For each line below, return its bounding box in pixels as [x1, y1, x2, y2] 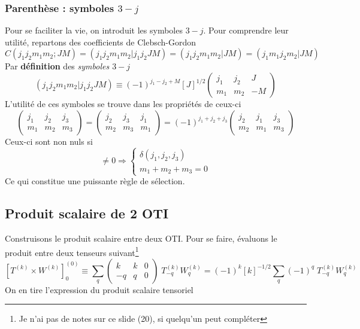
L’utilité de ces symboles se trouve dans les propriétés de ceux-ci [5, 98, 241, 109]
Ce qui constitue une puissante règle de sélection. [5, 175, 185, 187]
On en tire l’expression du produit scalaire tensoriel [5, 283, 193, 296]
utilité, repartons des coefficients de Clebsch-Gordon [5, 35, 196, 48]
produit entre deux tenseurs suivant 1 [5, 244, 139, 258]
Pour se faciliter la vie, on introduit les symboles [5, 24, 183, 36]
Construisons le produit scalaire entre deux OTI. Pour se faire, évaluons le [5, 232, 277, 245]
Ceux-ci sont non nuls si [5, 135, 93, 147]
